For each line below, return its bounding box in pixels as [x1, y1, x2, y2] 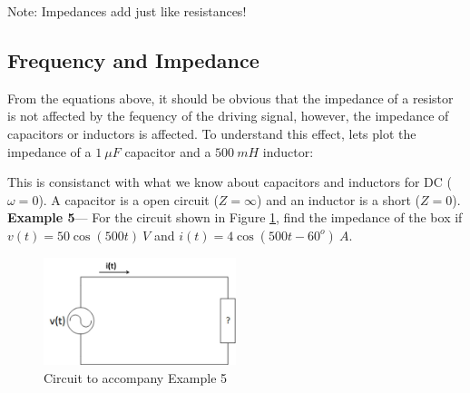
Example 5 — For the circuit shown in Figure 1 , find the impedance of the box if [7, 208, 463, 227]
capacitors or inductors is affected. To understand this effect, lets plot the [7, 123, 416, 142]
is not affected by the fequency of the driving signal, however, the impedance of [7, 106, 449, 125]
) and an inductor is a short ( [257, 190, 420, 209]
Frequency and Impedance [7, 45, 259, 74]
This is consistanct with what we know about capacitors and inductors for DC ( [7, 172, 452, 192]
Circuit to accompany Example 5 [44, 368, 228, 387]
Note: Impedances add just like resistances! [7, 2, 247, 20]
